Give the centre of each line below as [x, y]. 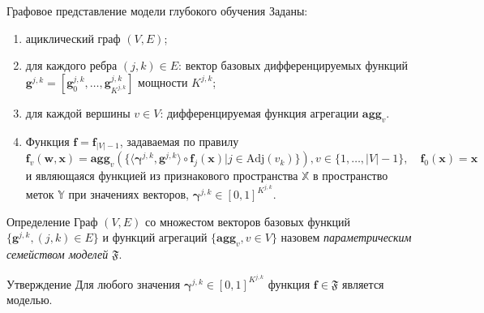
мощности [163, 81]
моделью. [30, 300]
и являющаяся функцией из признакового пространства [162, 176]
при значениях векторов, [128, 194]
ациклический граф [73, 38]
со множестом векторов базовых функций [248, 221]
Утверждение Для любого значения [94, 283]
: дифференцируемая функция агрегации [259, 112]
